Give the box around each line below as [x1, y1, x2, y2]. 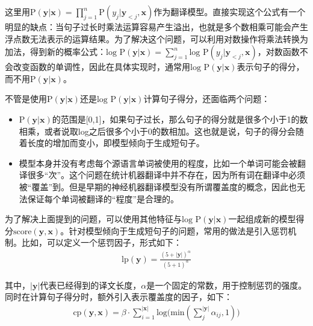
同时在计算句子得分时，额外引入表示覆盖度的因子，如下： [5, 290, 232, 303]
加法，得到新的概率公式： [5, 45, 106, 58]
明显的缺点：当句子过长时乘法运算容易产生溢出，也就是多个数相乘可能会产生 [5, 21, 308, 33]
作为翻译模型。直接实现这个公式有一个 [153, 5, 306, 18]
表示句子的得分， [237, 60, 305, 73]
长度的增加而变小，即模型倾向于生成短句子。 [27, 136, 205, 149]
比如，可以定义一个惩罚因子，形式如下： [21, 236, 182, 249]
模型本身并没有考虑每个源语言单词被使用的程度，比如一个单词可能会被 [19, 156, 297, 169]
